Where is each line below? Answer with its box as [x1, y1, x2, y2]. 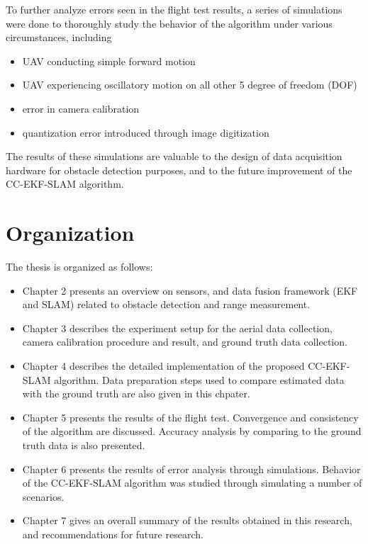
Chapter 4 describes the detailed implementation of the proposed [22, 358, 305, 373]
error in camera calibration [22, 101, 140, 115]
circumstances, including [6, 30, 112, 45]
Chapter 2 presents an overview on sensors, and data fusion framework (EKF [22, 283, 358, 297]
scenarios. [22, 489, 65, 504]
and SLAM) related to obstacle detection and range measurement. [22, 297, 311, 312]
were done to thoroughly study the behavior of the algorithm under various [6, 16, 333, 30]
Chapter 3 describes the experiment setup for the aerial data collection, [22, 320, 333, 335]
